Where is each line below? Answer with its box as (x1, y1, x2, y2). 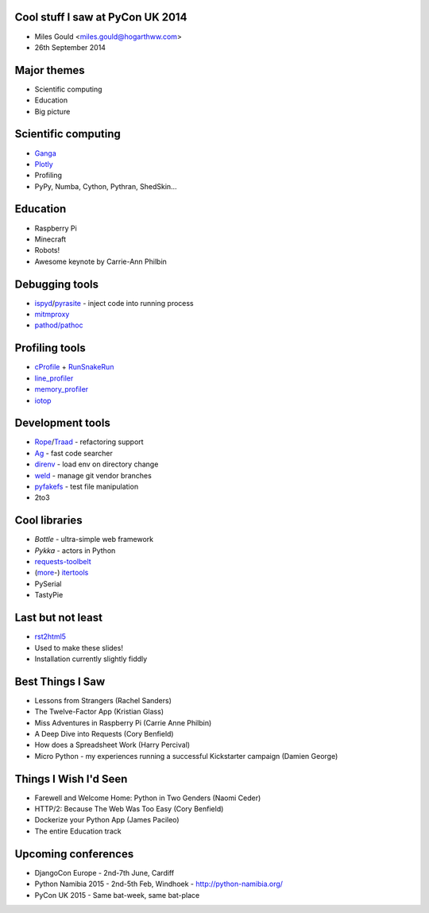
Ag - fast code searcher (34, 448, 113, 458)
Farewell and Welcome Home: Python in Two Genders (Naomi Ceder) (34, 793, 261, 803)
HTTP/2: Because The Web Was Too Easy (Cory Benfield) (34, 804, 224, 814)
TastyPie (34, 590, 64, 600)
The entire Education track (34, 826, 122, 836)
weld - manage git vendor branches (34, 470, 153, 480)
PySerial (34, 578, 63, 588)
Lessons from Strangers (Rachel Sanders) (34, 695, 172, 705)
